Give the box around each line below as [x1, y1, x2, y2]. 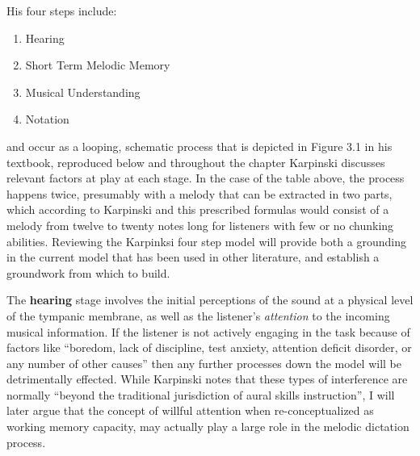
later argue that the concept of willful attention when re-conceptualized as [6, 402, 374, 419]
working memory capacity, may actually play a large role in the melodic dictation [6, 418, 409, 435]
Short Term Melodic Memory [25, 56, 170, 73]
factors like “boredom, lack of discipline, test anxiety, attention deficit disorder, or [6, 339, 412, 356]
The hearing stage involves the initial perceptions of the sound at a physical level [6, 291, 414, 308]
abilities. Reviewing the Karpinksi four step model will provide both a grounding [6, 232, 406, 249]
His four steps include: [6, 2, 117, 19]
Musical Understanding [25, 83, 141, 100]
